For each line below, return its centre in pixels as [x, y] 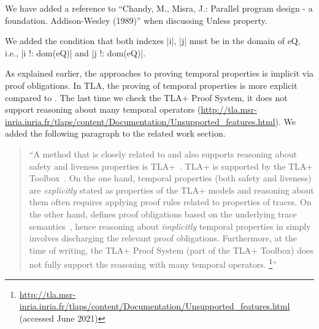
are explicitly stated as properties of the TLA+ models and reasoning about [171, 190]
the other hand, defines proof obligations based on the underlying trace [163, 214]
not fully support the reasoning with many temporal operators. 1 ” [153, 263]
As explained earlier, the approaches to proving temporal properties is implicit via [159, 73]
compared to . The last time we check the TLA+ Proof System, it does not [146, 97]
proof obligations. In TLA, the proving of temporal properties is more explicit [151, 85]
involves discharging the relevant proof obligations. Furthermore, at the [163, 238]
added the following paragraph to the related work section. [115, 133]
